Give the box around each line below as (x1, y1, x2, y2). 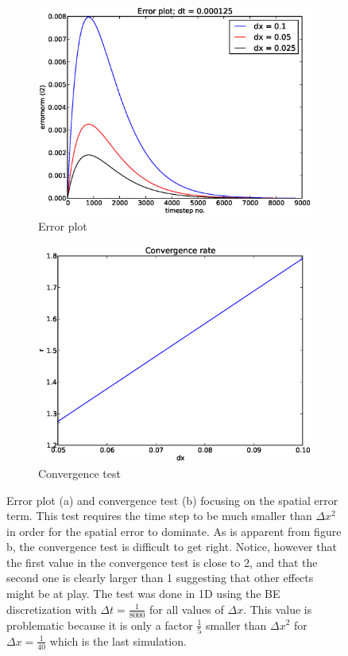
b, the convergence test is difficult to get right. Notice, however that (6, 538, 337, 555)
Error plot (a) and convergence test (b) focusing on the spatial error (6, 491, 338, 508)
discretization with (6, 600, 97, 617)
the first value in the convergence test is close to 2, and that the (6, 553, 318, 570)
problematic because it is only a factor (6, 616, 193, 633)
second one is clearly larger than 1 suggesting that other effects (6, 569, 314, 586)
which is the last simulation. (49, 632, 187, 649)
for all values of (149, 600, 224, 617)
